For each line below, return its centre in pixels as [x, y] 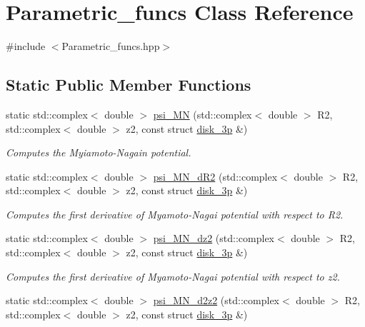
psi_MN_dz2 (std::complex [214, 238]
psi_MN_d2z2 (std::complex [216, 300]
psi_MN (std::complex [202, 114]
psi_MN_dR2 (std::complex [215, 176]
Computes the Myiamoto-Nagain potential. [99, 152]
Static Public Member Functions [129, 85]
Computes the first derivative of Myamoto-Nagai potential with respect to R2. [175, 214]
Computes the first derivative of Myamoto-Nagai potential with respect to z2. [173, 276]
